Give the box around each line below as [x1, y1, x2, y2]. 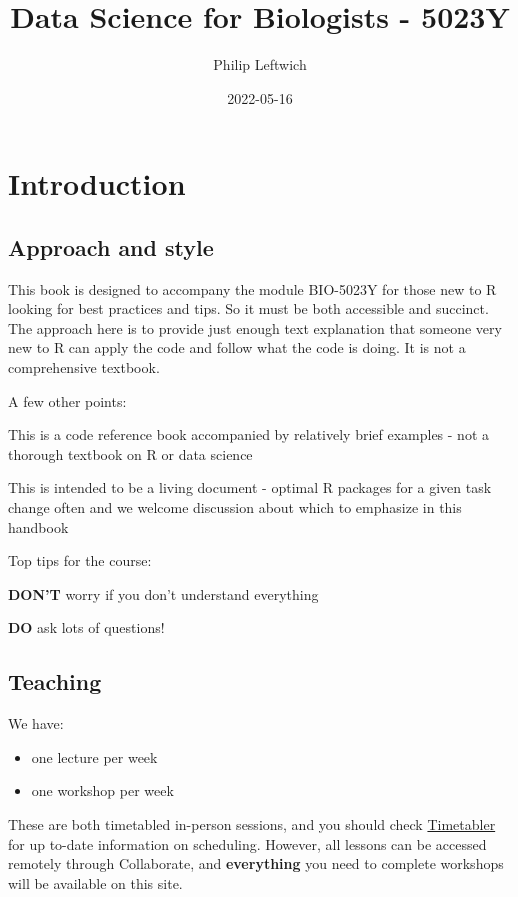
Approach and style [8, 231, 214, 262]
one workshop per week [31, 780, 174, 801]
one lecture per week [31, 746, 158, 767]
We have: [8, 713, 64, 734]
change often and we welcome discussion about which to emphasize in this [8, 497, 462, 518]
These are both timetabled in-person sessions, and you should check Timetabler [8, 814, 496, 834]
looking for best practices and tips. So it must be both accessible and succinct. [8, 298, 489, 319]
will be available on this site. [8, 872, 183, 893]
